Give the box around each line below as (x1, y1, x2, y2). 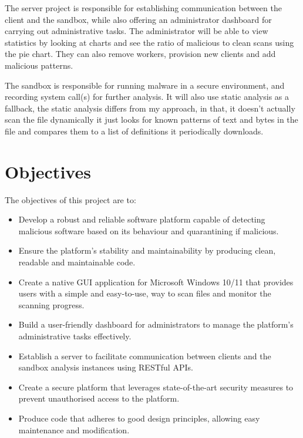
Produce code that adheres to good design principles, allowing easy (18, 412, 260, 424)
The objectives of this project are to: (5, 193, 136, 205)
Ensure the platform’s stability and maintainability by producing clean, (18, 244, 276, 257)
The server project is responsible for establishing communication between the (5, 2, 282, 14)
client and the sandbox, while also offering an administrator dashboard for (5, 13, 272, 25)
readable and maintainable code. (18, 256, 136, 268)
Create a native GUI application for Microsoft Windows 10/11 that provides (18, 275, 294, 288)
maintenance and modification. (18, 423, 130, 436)
